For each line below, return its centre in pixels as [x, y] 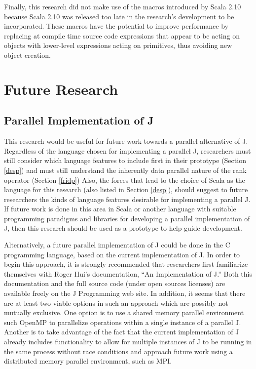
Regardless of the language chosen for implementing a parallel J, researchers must [128, 150]
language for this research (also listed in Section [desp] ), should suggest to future [126, 189]
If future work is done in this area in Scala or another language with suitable [120, 209]
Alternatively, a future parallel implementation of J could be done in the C [117, 245]
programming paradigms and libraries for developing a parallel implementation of [127, 218]
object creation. [27, 55]
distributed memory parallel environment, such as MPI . [88, 361]
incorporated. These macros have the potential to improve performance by [116, 26]
